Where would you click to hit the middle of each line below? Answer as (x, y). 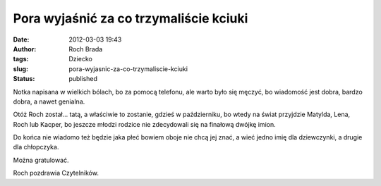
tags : (21, 59)
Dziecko (81, 59)
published (83, 79)
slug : (20, 69)
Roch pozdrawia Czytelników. (56, 173)
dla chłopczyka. (36, 147)
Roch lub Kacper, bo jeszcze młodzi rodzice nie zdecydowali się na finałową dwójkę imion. (144, 124)
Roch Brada (86, 49)
